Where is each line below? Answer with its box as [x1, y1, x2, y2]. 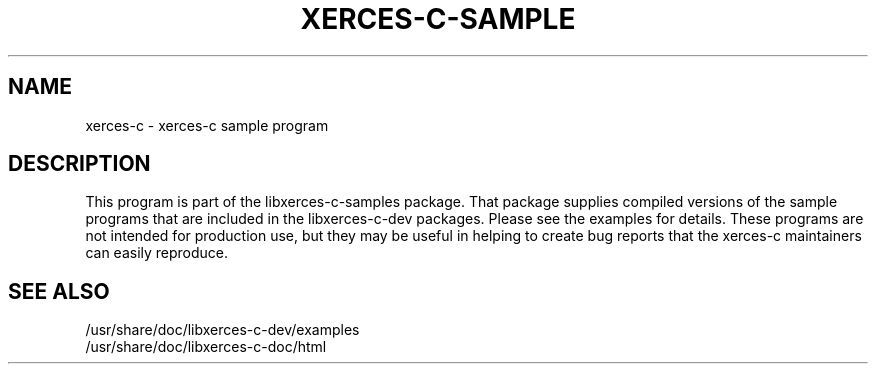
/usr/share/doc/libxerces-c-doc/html [85, 338, 327, 356]
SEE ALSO [8, 278, 110, 304]
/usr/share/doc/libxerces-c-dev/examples [85, 321, 360, 339]
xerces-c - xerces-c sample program [85, 116, 329, 134]
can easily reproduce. [85, 244, 229, 262]
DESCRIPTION [8, 151, 151, 177]
